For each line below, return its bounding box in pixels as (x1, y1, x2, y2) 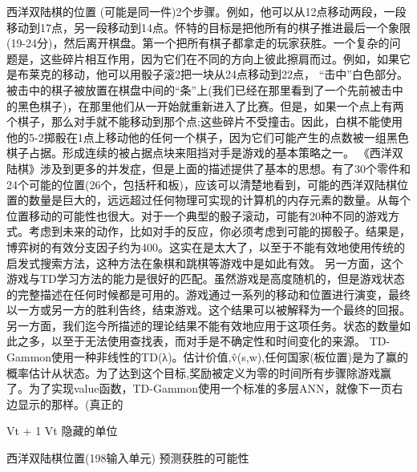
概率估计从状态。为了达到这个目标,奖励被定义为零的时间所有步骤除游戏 (6, 364, 380, 381)
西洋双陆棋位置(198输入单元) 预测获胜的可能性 (6, 450, 249, 466)
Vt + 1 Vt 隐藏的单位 (6, 422, 118, 439)
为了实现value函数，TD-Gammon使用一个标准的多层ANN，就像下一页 (28, 380, 392, 397)
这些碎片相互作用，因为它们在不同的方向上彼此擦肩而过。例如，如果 (39, 50, 399, 67)
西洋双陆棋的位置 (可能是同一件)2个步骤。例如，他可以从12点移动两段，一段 (6, 3, 407, 19)
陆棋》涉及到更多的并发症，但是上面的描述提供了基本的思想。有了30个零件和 (6, 159, 411, 176)
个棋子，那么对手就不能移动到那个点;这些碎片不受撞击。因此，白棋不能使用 (6, 113, 403, 130)
